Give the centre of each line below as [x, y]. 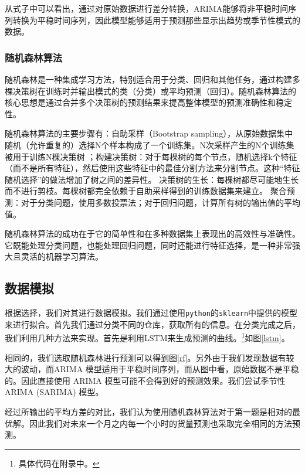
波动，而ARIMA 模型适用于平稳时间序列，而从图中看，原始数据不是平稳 [160, 369]
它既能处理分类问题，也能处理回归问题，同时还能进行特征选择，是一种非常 [148, 245]
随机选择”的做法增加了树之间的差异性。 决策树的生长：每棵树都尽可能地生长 [152, 179]
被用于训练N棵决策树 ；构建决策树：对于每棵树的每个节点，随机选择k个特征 [151, 156]
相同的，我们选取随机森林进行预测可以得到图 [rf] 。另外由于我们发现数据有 [145, 357]
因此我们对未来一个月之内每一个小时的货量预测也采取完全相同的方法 [160, 423]
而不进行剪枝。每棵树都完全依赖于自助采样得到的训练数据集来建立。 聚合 [146, 191]
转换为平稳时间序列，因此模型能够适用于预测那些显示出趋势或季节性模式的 [156, 20]
